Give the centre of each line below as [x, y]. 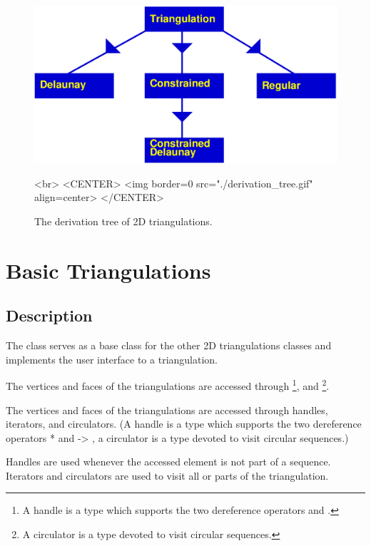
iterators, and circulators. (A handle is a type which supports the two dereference [184, 424]
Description [49, 315]
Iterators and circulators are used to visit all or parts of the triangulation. [167, 475]
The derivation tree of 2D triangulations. [123, 221]
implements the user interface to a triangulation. [112, 359]
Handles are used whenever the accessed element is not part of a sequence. [168, 462]
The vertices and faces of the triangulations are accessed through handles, [167, 409]
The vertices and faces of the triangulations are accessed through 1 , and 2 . [168, 385]
